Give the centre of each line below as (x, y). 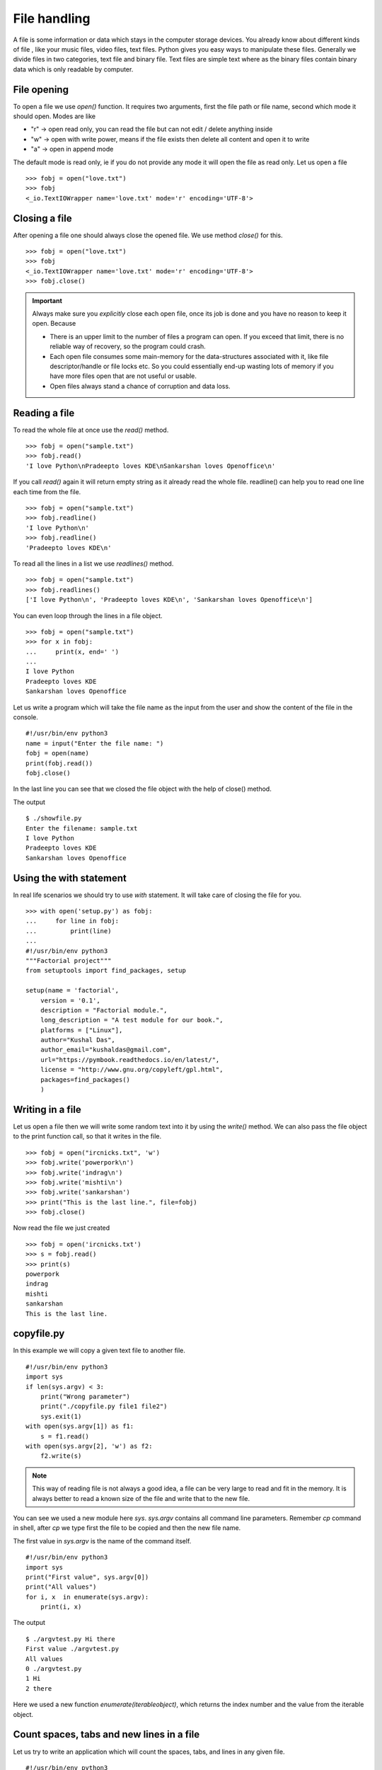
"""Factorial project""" (69, 960)
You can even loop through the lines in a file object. (88, 615)
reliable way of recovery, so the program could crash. (128, 346)
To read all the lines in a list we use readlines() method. (93, 564)
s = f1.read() (65, 1436)
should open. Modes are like (54, 116)
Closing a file (42, 218)
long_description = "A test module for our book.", (132, 1020)
